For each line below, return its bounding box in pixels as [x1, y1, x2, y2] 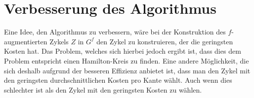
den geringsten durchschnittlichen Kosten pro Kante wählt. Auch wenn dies [4, 75, 232, 85]
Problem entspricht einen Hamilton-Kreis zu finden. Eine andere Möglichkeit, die [4, 55, 249, 65]
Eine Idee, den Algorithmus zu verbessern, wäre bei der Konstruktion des [4, 27, 226, 37]
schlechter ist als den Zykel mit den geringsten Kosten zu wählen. [4, 84, 202, 95]
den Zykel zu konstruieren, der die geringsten [96, 36, 233, 46]
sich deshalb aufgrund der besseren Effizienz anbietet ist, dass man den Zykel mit [4, 65, 251, 75]
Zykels [49, 36, 69, 46]
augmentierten [4, 36, 47, 46]
